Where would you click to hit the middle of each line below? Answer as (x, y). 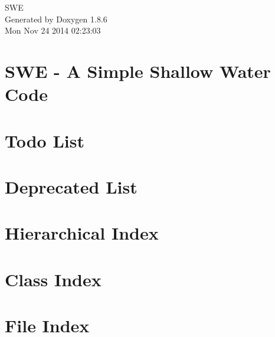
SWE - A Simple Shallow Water (138, 71)
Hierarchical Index (82, 233)
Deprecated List (71, 186)
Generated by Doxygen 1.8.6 (56, 19)
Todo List (45, 140)
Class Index (53, 279)
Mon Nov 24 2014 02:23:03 (53, 30)
